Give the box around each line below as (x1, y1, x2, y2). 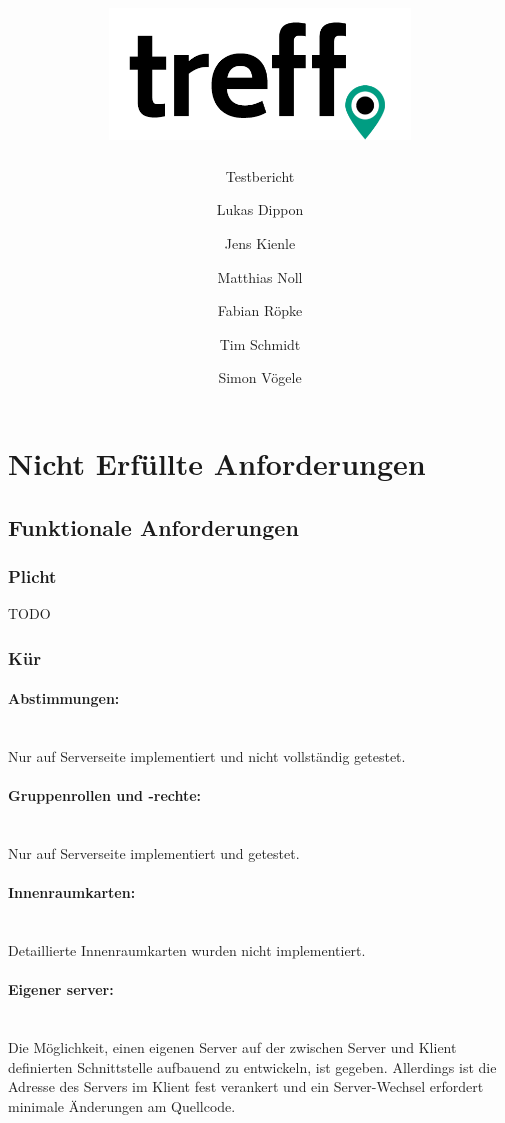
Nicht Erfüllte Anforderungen (8, 443, 426, 484)
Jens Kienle (224, 233, 296, 254)
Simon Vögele (218, 367, 302, 388)
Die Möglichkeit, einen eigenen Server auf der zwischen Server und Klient (8, 1037, 457, 1058)
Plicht (8, 563, 57, 588)
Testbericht (225, 165, 295, 186)
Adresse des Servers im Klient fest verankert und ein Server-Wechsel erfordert (8, 1076, 484, 1097)
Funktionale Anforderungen (8, 511, 299, 542)
